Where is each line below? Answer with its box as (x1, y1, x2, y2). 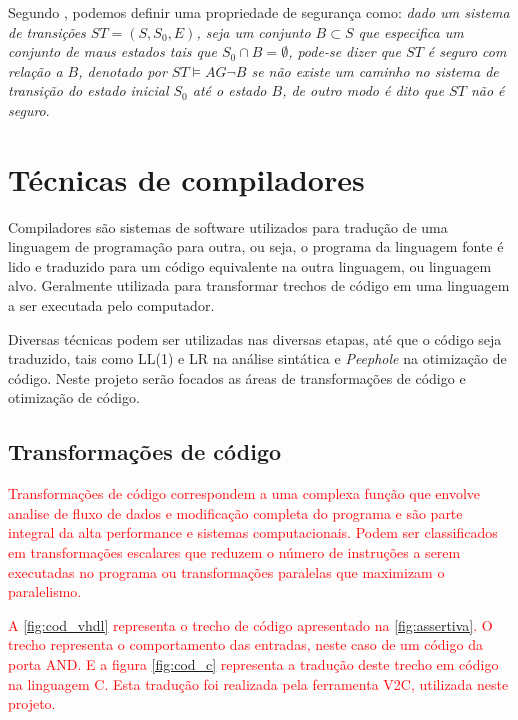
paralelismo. (8, 581, 82, 602)
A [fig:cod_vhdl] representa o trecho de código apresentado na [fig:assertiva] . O (8, 614, 493, 635)
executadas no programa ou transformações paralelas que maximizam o (8, 561, 445, 582)
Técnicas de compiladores (8, 158, 365, 199)
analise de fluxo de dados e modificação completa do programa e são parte (8, 502, 463, 523)
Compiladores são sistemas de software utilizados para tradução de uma (8, 216, 448, 237)
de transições (8, 21, 86, 42)
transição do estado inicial (8, 80, 169, 101)
